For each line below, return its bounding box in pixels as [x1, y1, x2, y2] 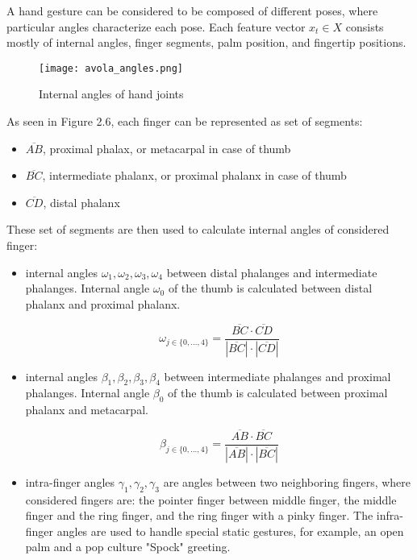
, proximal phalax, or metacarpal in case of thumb [42, 139, 291, 156]
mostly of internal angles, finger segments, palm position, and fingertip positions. [6, 34, 407, 51]
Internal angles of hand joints [39, 85, 184, 102]
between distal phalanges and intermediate [166, 263, 377, 280]
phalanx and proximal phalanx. [25, 295, 181, 312]
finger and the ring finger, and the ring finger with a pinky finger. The [25, 507, 373, 524]
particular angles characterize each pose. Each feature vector [6, 18, 306, 35]
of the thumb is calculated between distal [168, 280, 373, 297]
